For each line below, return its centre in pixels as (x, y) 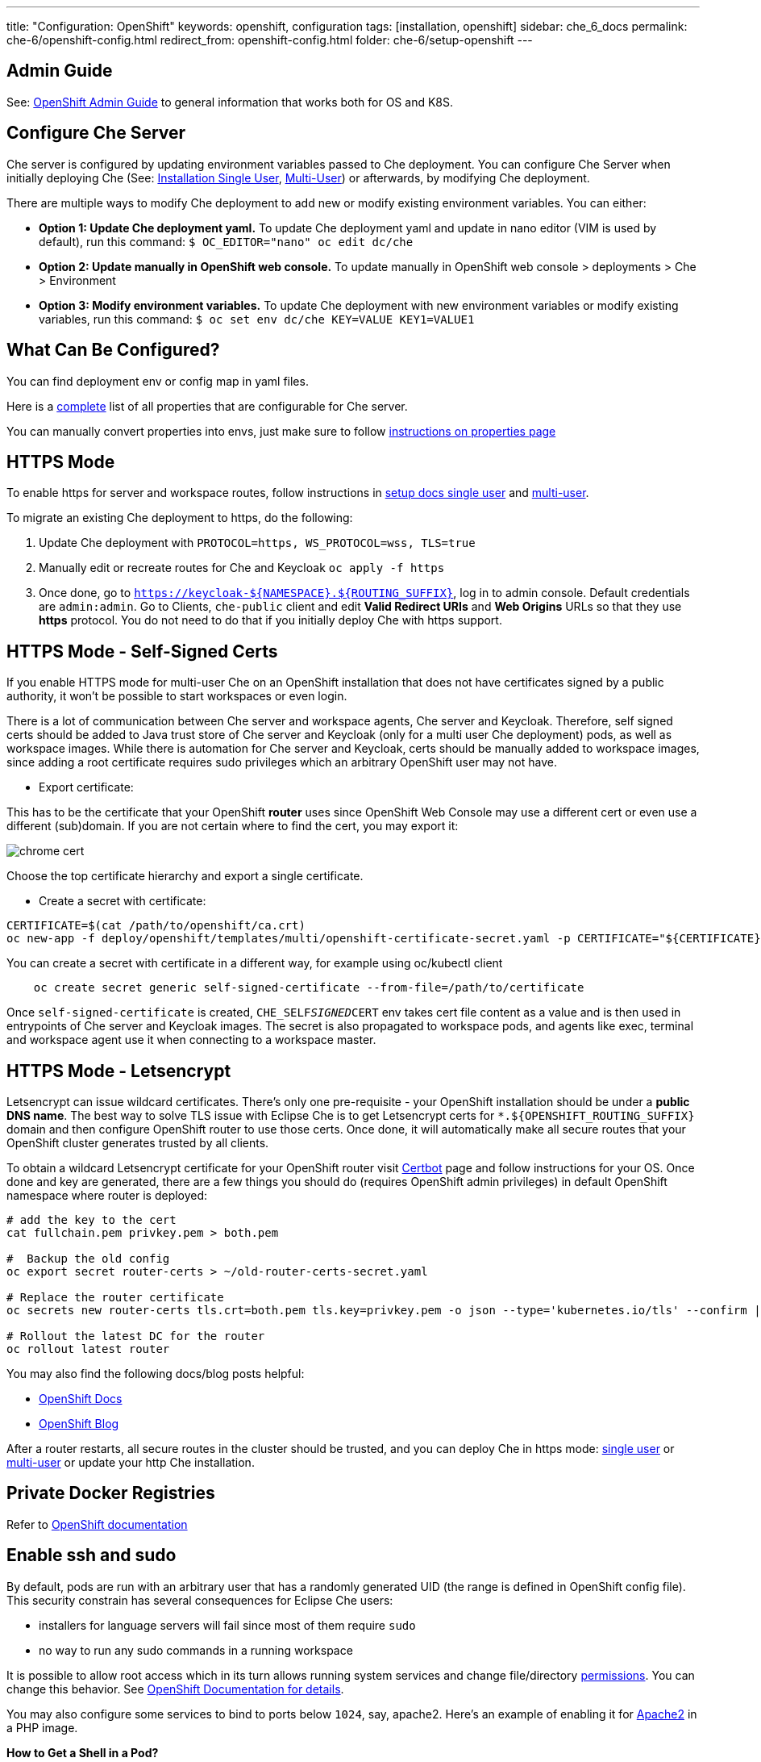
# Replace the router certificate (115, 1298)
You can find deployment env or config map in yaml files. (158, 381)
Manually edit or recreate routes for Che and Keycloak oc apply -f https (242, 568)
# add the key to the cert (91, 1220)
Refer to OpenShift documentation (97, 1524)
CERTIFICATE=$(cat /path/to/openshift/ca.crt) (156, 926)
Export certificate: (86, 787)
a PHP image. (42, 1727)
